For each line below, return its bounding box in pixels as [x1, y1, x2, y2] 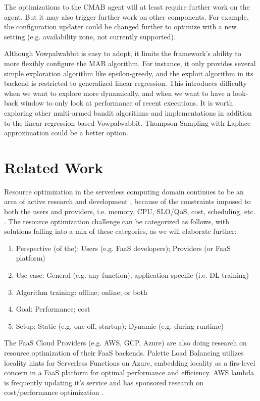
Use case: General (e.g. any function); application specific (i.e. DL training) [16, 270, 249, 280]
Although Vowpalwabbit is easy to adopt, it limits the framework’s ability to [4, 48, 241, 59]
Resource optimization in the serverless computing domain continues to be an [4, 186, 244, 196]
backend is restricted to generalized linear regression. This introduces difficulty [4, 78, 247, 88]
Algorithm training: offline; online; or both [16, 286, 147, 297]
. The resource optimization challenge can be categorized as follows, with [4, 216, 229, 226]
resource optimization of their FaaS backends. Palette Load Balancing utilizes [4, 347, 244, 358]
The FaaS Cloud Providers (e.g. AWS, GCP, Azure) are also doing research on [4, 337, 247, 348]
